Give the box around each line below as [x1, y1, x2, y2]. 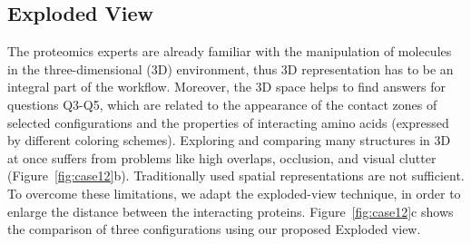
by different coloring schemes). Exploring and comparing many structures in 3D [7, 131, 451, 150]
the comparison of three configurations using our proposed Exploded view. [7, 220, 421, 239]
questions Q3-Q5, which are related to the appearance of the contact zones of [7, 94, 437, 113]
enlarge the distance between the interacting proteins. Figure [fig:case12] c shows [7, 201, 454, 220]
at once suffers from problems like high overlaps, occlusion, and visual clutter [7, 148, 437, 167]
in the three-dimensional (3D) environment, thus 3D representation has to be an [7, 59, 454, 78]
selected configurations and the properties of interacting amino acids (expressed [7, 112, 449, 132]
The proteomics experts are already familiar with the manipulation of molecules [7, 42, 452, 61]
